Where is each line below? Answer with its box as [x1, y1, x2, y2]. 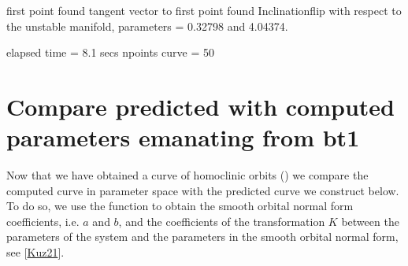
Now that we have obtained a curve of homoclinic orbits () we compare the [6, 167, 369, 183]
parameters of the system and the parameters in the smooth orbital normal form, [6, 228, 399, 245]
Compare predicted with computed [6, 90, 395, 122]
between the [341, 212, 399, 229]
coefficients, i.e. [6, 212, 80, 229]
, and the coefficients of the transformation [118, 212, 325, 229]
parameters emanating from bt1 [6, 121, 360, 153]
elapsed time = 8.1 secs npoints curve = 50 [6, 44, 214, 61]
